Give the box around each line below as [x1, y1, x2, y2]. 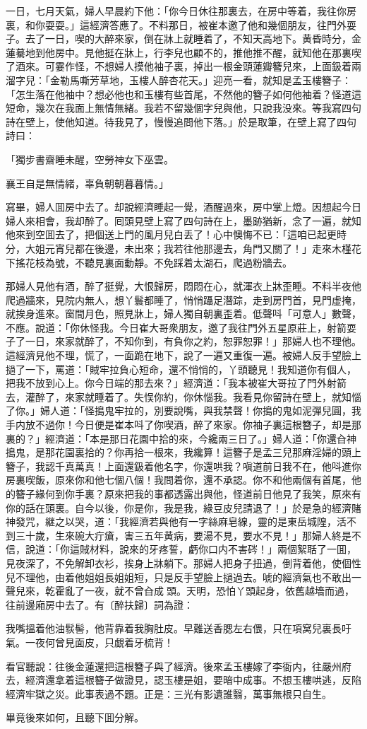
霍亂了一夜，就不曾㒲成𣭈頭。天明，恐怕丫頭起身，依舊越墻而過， [54, 583, 354, 598]
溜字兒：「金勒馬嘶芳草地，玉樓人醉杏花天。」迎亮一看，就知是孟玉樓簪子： [6, 72, 351, 87]
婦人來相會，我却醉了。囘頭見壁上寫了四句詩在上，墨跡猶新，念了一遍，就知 [6, 213, 361, 228]
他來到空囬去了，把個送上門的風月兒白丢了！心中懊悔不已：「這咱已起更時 [6, 227, 347, 242]
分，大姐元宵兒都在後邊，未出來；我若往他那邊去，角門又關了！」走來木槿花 [6, 240, 361, 255]
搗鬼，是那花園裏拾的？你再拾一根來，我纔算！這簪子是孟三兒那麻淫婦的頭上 [6, 445, 361, 460]
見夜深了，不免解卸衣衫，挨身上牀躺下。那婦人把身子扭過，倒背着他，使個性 [6, 555, 361, 570]
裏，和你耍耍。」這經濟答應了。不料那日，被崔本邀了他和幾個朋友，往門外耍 [6, 17, 356, 32]
